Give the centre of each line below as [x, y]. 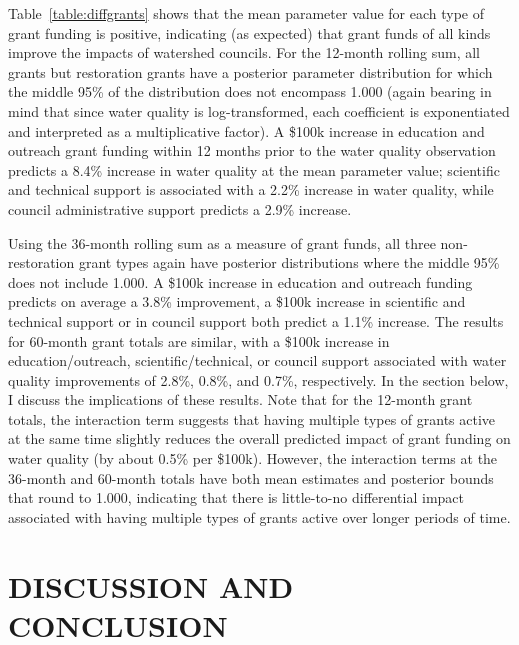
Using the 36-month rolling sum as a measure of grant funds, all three [222, 242]
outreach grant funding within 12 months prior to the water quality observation [252, 150]
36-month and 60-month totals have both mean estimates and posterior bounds [251, 477]
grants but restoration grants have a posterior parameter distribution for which [250, 71]
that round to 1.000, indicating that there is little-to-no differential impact [236, 497]
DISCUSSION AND [151, 585]
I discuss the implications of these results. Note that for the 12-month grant [240, 399]
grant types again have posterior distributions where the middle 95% [289, 262]
